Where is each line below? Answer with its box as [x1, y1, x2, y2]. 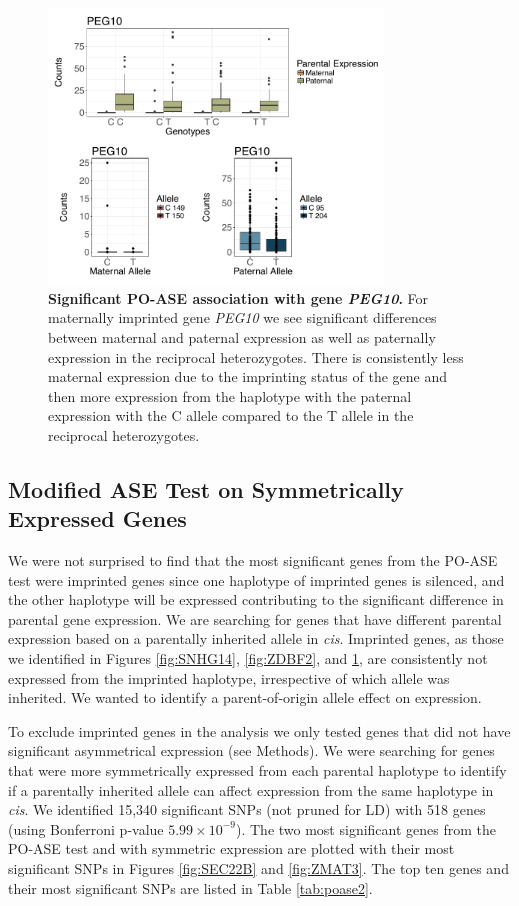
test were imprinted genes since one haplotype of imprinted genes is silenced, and [8, 569, 505, 590]
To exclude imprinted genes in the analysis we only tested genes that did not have [8, 720, 511, 741]
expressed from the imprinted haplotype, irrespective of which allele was [8, 667, 450, 688]
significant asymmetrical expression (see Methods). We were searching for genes [8, 740, 495, 761]
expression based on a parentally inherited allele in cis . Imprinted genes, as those [8, 628, 504, 649]
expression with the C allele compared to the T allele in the [48, 405, 414, 426]
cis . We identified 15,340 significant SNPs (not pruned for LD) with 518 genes [8, 799, 486, 820]
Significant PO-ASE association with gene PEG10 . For [48, 287, 429, 308]
